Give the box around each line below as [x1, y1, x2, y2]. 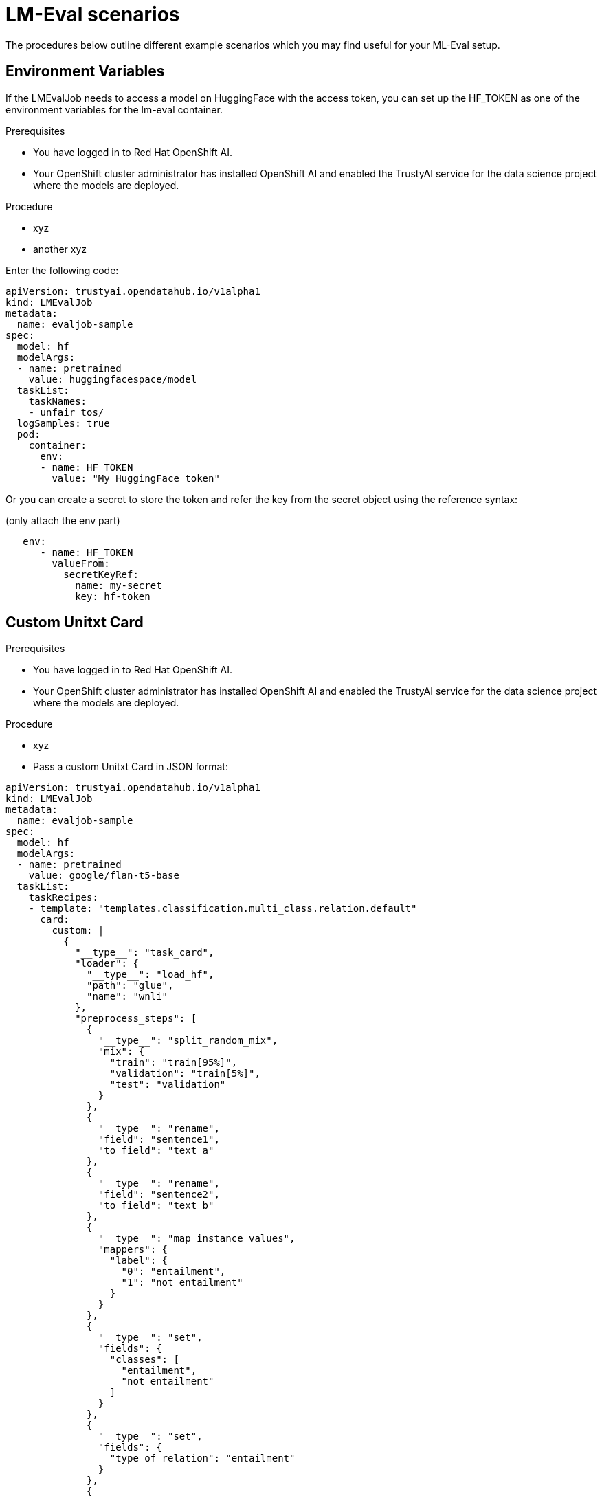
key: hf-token [75, 590, 150, 602]
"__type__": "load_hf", [87, 969, 214, 981]
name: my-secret [75, 579, 162, 591]
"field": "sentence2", [98, 1189, 220, 1200]
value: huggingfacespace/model [28, 373, 197, 385]
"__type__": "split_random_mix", [98, 1035, 278, 1047]
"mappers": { [98, 1244, 168, 1255]
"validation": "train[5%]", [109, 1068, 260, 1080]
